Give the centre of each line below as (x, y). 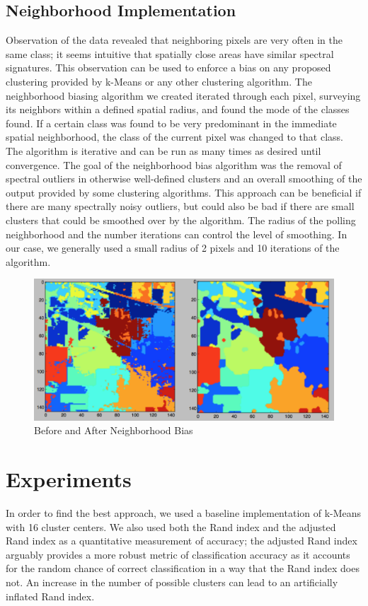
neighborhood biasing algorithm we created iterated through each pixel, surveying (183, 95)
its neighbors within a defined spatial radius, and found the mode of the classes (178, 109)
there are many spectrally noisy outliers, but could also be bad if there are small (180, 206)
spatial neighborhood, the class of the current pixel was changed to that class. (174, 137)
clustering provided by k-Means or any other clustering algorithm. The (159, 81)
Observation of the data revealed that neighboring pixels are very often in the (174, 40)
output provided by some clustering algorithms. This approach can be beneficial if (184, 192)
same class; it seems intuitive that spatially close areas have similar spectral (170, 53)
